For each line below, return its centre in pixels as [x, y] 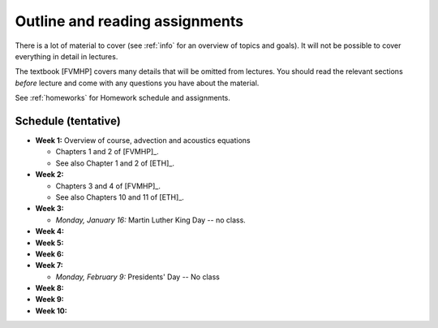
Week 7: [49, 265]
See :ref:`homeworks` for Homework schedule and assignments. [122, 98]
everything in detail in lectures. [67, 56]
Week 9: [49, 300]
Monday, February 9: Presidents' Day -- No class [138, 277]
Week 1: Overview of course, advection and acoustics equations [143, 140]
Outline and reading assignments [129, 21]
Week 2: [49, 175]
